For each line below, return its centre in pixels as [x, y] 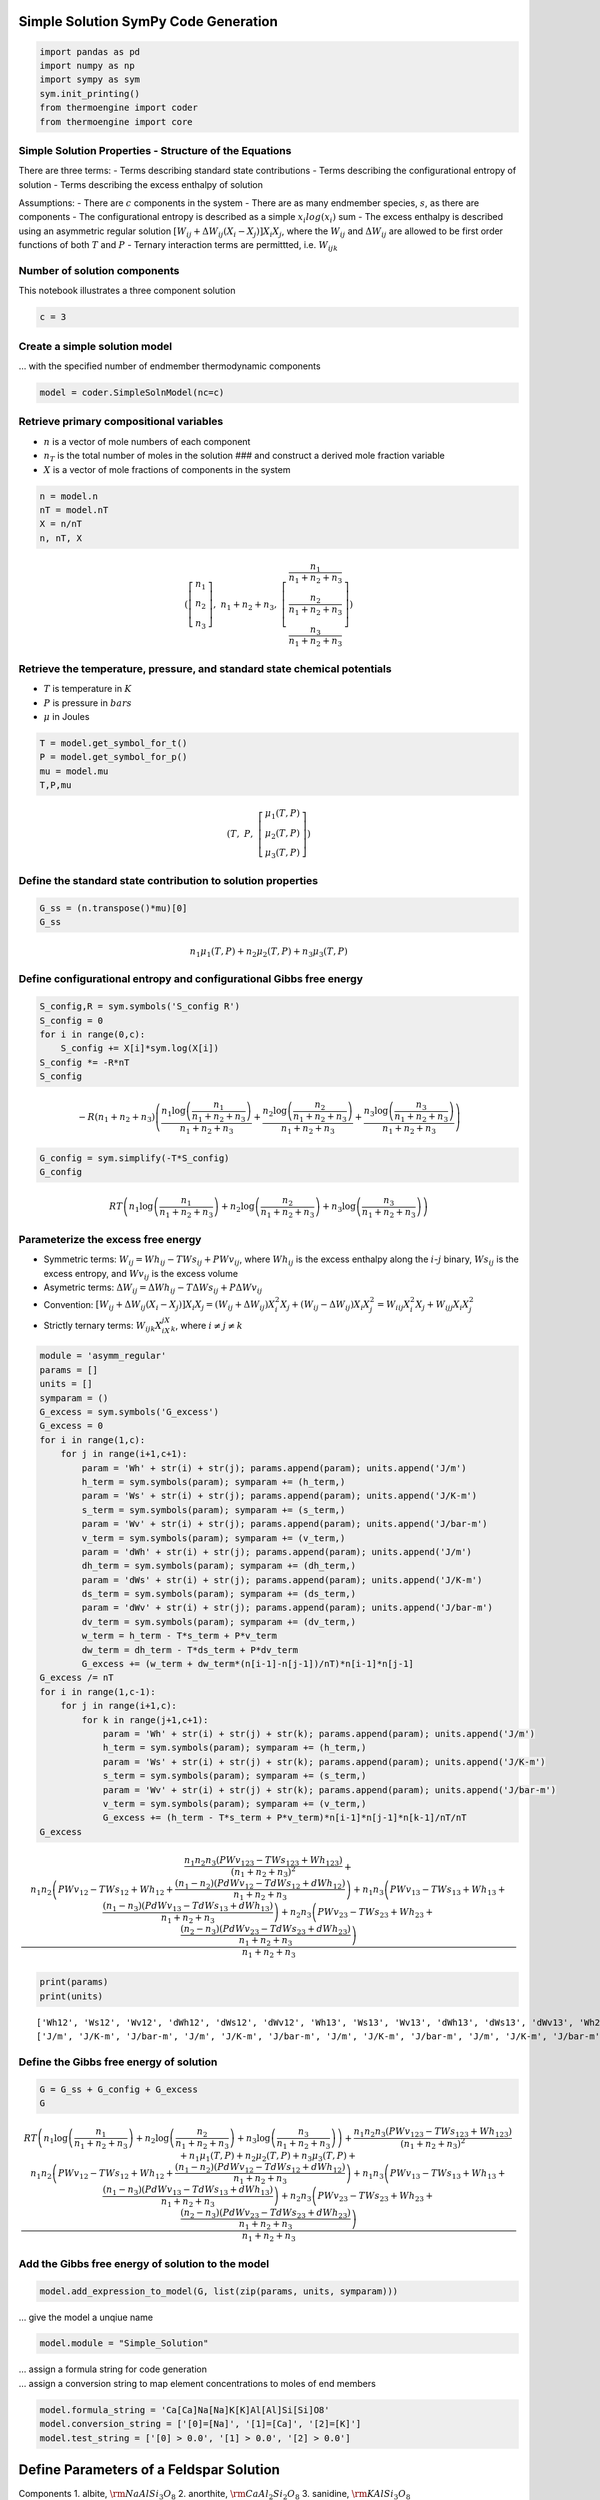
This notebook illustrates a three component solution [127, 291]
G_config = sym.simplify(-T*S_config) [134, 1158]
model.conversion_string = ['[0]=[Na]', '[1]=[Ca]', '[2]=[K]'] [200, 2424]
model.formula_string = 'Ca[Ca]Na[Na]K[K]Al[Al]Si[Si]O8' [184, 2409]
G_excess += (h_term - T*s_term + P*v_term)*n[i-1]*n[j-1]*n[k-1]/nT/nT [284, 1818]
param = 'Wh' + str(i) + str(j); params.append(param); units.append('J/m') [274, 1468]
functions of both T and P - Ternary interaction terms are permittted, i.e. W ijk [178, 246]
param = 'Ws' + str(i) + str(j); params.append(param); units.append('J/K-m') [279, 1496]
